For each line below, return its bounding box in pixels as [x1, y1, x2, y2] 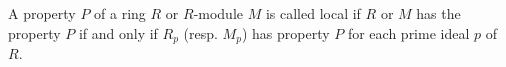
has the [416, 3, 461, 23]
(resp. [183, 22, 218, 43]
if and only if [78, 22, 158, 43]
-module [193, 3, 244, 23]
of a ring [94, 3, 146, 23]
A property [8, 3, 76, 23]
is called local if [265, 3, 361, 23]
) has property [241, 22, 330, 43]
